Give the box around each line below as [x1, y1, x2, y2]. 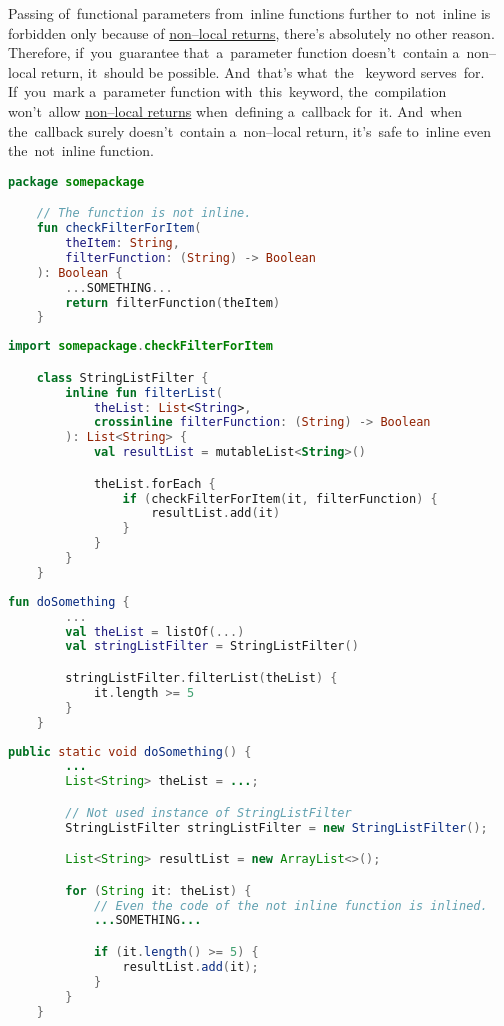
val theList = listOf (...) [65, 624, 245, 639]
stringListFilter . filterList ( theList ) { [65, 671, 338, 685]
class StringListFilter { [36, 370, 209, 385]
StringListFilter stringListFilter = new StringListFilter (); [65, 820, 488, 835]
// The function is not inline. [36, 206, 252, 221]
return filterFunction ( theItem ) [65, 295, 281, 310]
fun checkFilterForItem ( [36, 221, 202, 236]
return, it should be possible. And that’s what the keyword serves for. [41, 61, 485, 82]
